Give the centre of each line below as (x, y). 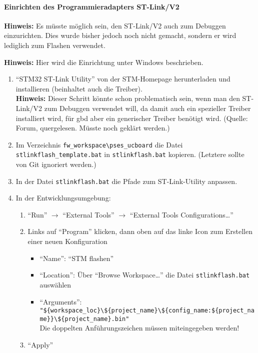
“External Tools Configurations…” (181, 214)
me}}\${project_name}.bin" (84, 319)
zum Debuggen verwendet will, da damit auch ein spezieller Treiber (147, 108)
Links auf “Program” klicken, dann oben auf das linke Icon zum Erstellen (140, 231)
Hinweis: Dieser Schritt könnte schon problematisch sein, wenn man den (128, 98)
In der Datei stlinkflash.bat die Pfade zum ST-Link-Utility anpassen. (126, 181)
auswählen (55, 284)
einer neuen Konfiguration (67, 241)
